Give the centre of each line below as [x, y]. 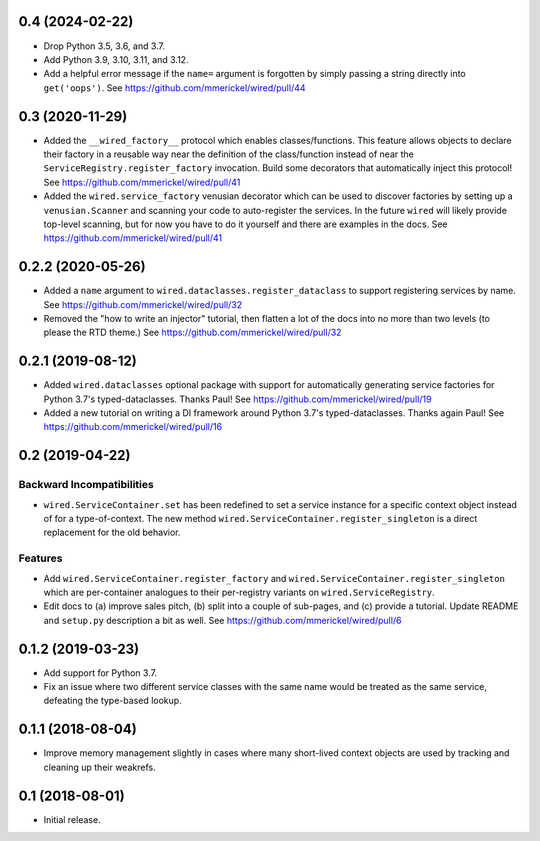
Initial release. [72, 819]
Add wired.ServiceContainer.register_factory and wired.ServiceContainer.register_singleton [274, 578]
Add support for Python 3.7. [100, 672]
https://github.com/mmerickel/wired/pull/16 [133, 427]
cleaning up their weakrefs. [99, 767]
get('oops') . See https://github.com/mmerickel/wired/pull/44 [174, 87]
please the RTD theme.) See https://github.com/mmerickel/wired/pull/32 [192, 332]
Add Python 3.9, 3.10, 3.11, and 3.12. [116, 59]
